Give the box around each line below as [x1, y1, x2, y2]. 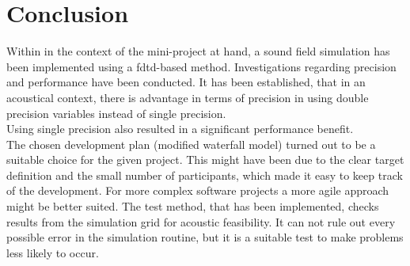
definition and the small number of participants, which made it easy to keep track [6, 166, 403, 183]
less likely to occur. [6, 244, 99, 260]
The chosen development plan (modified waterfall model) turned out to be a [6, 135, 376, 152]
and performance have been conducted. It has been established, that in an [6, 74, 366, 90]
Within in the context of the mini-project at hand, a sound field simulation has [6, 43, 390, 59]
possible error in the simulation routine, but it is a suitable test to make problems [6, 229, 404, 245]
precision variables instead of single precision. [6, 104, 226, 121]
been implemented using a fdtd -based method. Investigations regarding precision [6, 58, 397, 74]
